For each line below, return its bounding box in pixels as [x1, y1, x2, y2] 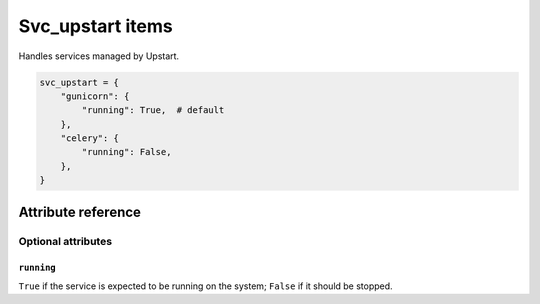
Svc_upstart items [18, 15, 174, 37]
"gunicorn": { [60, 90, 130, 102]
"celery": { [60, 133, 120, 144]
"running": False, [81, 146, 172, 158]
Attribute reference [18, 203, 142, 220]
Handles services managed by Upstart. [18, 50, 180, 62]
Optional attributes [18, 234, 113, 248]
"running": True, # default [81, 105, 225, 116]
